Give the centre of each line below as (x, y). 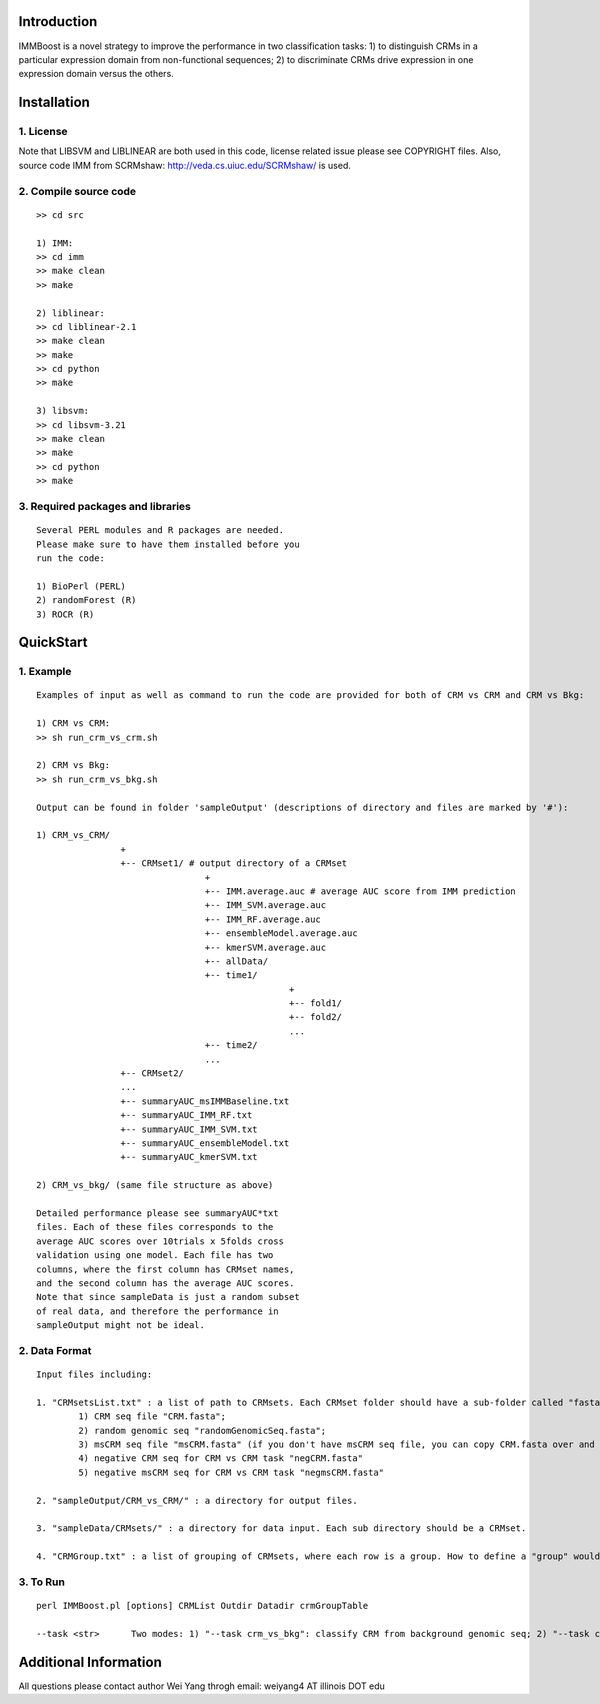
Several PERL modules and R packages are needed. (160, 530)
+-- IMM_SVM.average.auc (265, 905)
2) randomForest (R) (86, 600)
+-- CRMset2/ (152, 1073)
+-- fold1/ (315, 1003)
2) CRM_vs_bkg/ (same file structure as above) (155, 1185)
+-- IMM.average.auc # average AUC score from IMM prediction (360, 891)
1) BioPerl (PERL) (81, 586)
